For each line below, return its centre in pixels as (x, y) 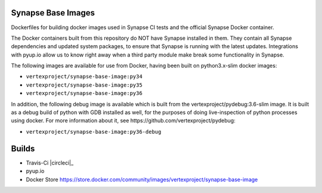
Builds (23, 148)
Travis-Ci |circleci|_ (50, 163)
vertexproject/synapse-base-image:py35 (84, 85)
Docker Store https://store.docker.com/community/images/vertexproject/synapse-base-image (142, 179)
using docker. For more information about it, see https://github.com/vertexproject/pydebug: (123, 121)
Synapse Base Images (53, 13)
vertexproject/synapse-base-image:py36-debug (94, 132)
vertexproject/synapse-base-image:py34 (84, 77)
